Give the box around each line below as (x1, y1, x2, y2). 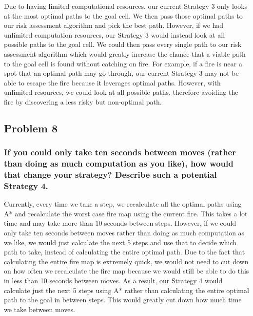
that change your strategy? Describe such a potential (4, 169, 217, 181)
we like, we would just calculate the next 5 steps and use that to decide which (4, 237, 237, 247)
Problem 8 (4, 120, 58, 135)
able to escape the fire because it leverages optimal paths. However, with (4, 77, 221, 87)
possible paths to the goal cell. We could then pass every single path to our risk (4, 39, 242, 49)
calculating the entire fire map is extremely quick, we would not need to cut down (4, 256, 249, 266)
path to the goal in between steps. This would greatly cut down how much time (4, 295, 242, 305)
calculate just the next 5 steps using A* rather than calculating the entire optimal (4, 285, 249, 295)
